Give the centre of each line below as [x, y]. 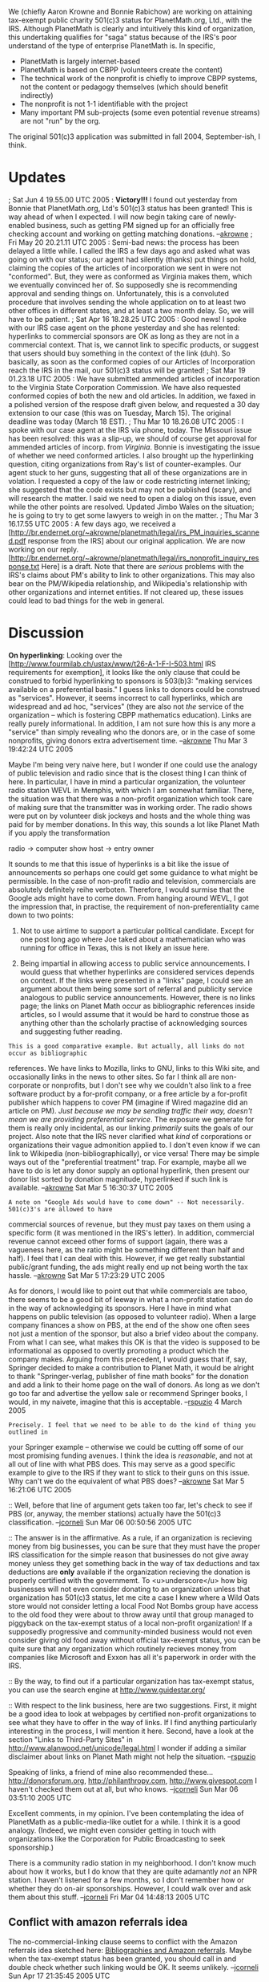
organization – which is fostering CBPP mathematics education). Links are [130, 714]
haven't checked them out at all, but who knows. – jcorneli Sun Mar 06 [123, 1789]
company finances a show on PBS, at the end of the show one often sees [129, 1325]
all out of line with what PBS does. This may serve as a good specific [122, 1463]
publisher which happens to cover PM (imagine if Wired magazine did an [128, 1102]
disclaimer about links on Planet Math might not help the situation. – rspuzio [132, 1756]
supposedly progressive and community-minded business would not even [130, 1631]
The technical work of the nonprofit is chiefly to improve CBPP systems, [139, 78]
